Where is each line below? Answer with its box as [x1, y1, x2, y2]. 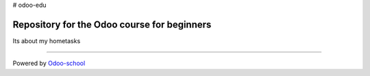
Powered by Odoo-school [12, 59, 86, 68]
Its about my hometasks [12, 36, 81, 45]
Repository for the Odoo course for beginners [12, 18, 212, 30]
